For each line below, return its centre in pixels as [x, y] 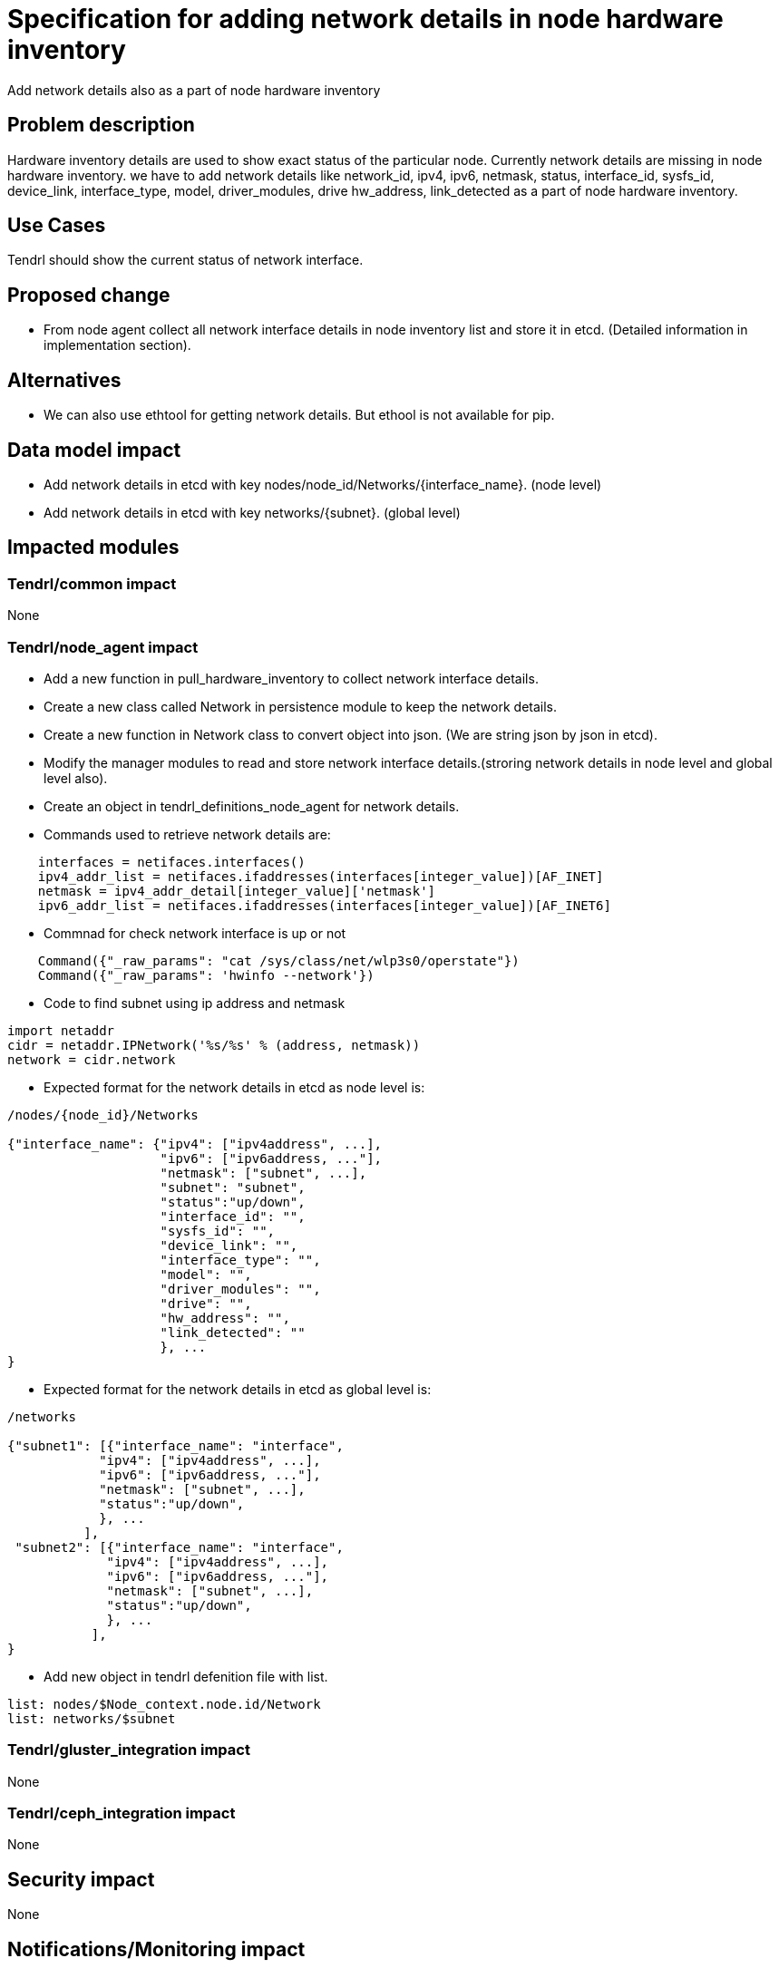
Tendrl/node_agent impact [103, 647]
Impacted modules [93, 548]
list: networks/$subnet [92, 1718]
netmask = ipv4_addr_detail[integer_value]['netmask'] [237, 891]
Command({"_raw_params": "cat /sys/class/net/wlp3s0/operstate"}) [278, 960]
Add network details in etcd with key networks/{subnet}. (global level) [252, 512]
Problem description [101, 125]
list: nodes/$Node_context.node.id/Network [164, 1704]
